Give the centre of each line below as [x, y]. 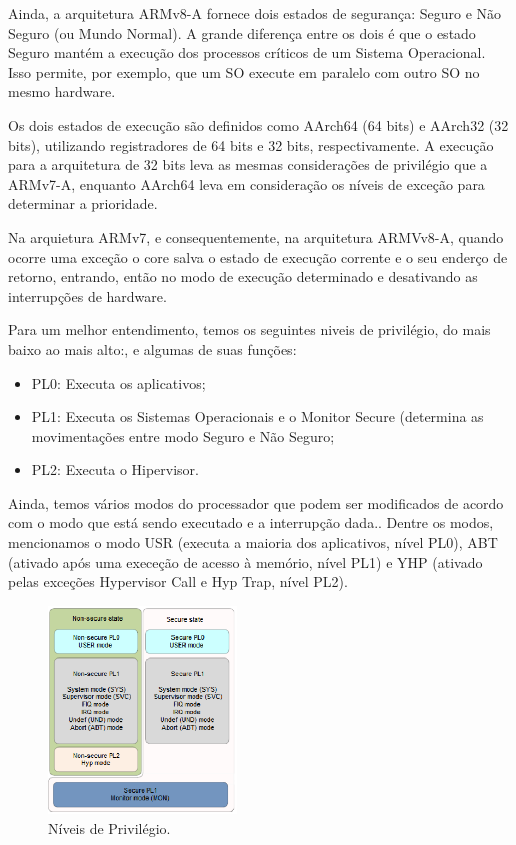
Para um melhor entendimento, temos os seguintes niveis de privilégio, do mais [249, 329]
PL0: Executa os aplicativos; [118, 382]
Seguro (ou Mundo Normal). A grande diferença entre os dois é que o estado [242, 32]
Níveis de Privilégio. [109, 827]
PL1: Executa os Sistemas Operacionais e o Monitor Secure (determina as [257, 416]
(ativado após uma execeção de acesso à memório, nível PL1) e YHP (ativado [245, 561]
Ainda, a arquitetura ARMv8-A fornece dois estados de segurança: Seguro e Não [255, 13]
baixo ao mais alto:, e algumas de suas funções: [152, 348]
